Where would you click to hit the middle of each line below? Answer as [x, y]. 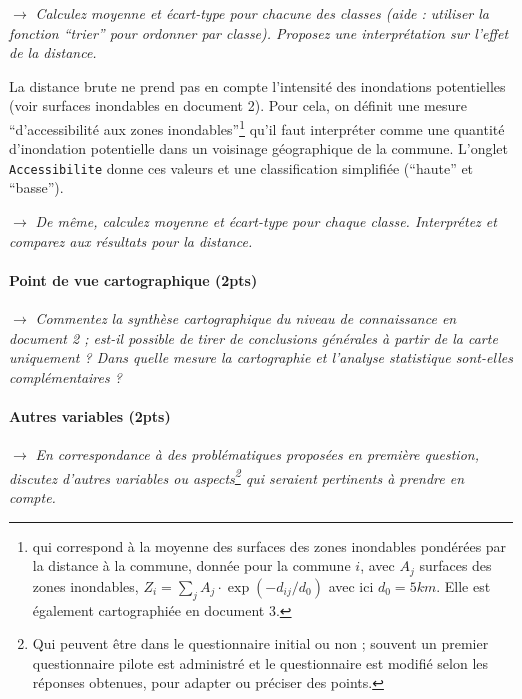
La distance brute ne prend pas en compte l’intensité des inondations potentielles [257, 85]
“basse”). [36, 187]
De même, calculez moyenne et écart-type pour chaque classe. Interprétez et [266, 221]
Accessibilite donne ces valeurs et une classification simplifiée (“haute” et [241, 167]
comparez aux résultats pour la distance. [131, 240]
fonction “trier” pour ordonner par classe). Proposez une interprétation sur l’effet [259, 32]
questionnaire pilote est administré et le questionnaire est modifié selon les [260, 662]
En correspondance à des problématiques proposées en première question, [257, 454]
